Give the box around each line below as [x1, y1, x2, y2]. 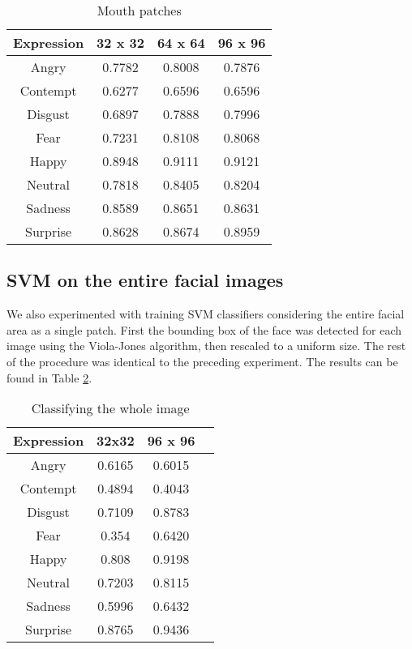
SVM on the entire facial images [6, 267, 284, 292]
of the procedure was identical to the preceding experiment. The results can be [6, 352, 398, 369]
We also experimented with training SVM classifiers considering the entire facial [6, 305, 405, 322]
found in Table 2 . [6, 369, 92, 386]
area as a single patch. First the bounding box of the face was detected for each [6, 321, 402, 338]
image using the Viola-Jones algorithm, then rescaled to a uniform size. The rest [6, 337, 406, 354]
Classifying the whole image [31, 399, 190, 418]
